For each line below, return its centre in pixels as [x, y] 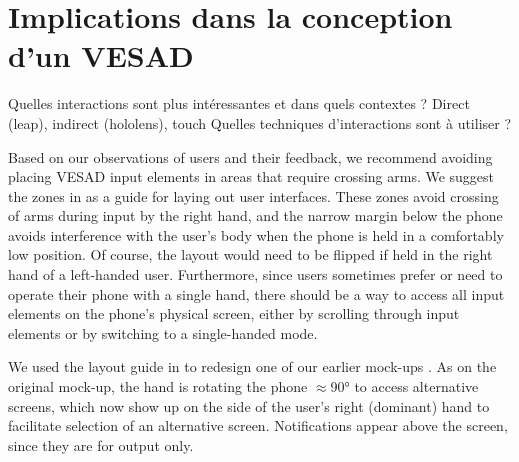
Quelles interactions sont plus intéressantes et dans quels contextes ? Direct [239, 103]
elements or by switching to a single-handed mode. [163, 332]
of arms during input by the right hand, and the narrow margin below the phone [255, 215]
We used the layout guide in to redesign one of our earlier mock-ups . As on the [252, 366]
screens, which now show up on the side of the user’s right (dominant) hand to [249, 405]
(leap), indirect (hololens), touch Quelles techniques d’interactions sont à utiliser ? [260, 122]
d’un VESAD [101, 55]
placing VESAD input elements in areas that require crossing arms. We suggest [251, 176]
